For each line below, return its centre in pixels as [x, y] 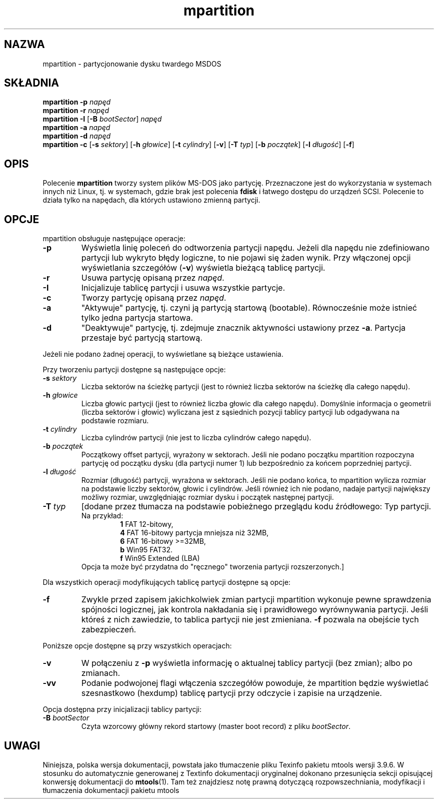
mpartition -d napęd [77, 136]
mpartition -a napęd [76, 128]
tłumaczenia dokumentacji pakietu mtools [111, 790]
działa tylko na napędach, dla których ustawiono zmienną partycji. [151, 200]
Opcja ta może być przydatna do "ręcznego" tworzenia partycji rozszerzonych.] [213, 567]
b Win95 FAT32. [146, 550]
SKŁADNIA [31, 83]
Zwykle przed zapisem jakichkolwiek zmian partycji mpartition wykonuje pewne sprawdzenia [256, 600]
